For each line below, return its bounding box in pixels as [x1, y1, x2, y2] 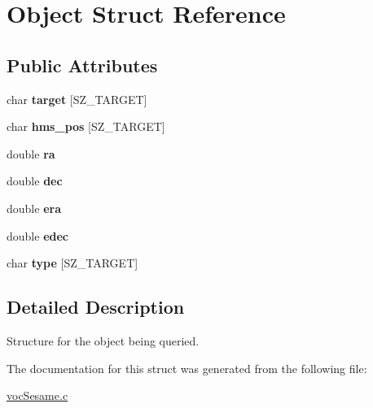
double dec [7, 172, 63, 189]
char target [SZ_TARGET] [7, 90, 147, 107]
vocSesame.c [7, 387, 68, 404]
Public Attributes [7, 52, 158, 77]
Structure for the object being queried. [7, 332, 200, 349]
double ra [7, 145, 55, 162]
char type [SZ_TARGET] [7, 254, 138, 271]
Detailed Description [7, 294, 185, 319]
